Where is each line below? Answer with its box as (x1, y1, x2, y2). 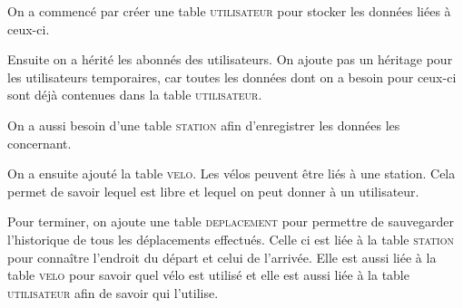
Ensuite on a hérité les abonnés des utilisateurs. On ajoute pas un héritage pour (7, 50, 453, 69)
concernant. (7, 133, 72, 152)
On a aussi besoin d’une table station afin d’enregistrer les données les (7, 115, 400, 134)
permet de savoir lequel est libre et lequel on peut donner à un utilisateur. (7, 181, 419, 200)
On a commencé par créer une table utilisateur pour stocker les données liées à (7, 2, 451, 20)
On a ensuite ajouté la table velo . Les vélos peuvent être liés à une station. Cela (7, 164, 456, 183)
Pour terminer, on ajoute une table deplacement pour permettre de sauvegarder (7, 212, 454, 231)
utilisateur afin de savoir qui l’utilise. (7, 283, 219, 302)
